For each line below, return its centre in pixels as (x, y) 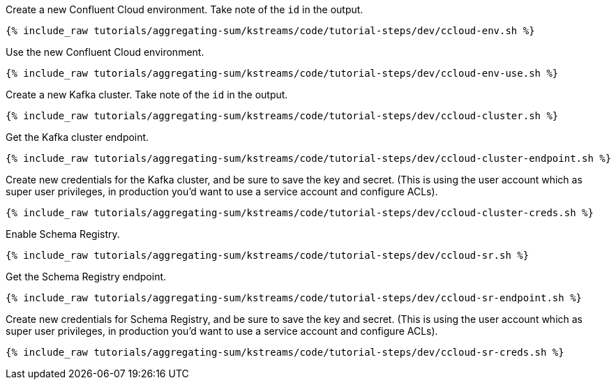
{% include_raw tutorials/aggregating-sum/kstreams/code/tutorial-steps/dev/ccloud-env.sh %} (270, 31)
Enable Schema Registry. (63, 234)
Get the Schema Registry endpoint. (86, 277)
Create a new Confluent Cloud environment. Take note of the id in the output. (185, 9)
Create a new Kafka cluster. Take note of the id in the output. (147, 95)
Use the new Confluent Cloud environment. (105, 52)
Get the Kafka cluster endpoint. (77, 137)
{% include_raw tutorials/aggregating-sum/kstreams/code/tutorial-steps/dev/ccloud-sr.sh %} (268, 255)
